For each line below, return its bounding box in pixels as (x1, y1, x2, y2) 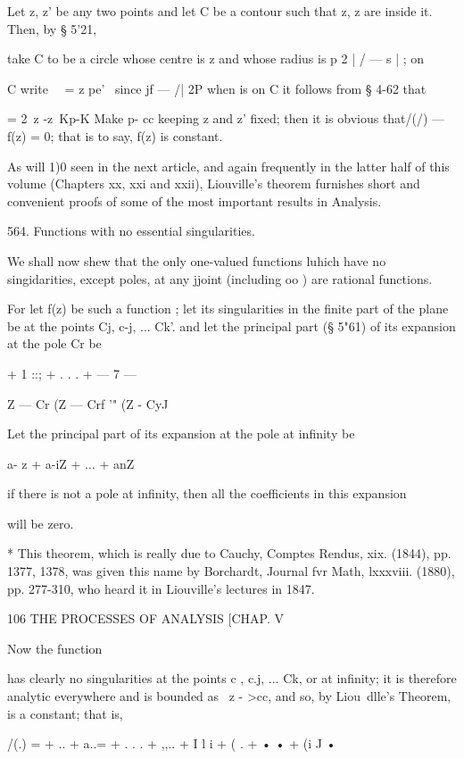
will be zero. (7, 513, 74, 532)
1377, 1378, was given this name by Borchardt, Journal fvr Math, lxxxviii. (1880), (7, 562, 455, 580)
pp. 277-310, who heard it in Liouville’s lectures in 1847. (7, 579, 315, 597)
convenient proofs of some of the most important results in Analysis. (7, 191, 382, 210)
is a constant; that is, (7, 704, 123, 722)
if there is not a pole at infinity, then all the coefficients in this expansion (7, 484, 407, 503)
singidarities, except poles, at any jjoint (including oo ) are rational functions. (7, 269, 433, 288)
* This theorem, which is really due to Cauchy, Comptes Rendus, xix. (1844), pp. (7, 544, 452, 563)
